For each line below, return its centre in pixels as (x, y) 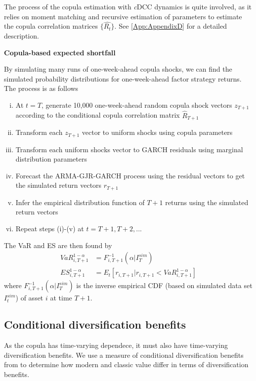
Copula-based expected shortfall (60, 52)
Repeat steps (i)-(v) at (50, 228)
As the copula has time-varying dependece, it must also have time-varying (116, 345)
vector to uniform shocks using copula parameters (157, 132)
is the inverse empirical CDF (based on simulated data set (164, 285)
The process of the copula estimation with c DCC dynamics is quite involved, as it (128, 6)
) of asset (29, 298)
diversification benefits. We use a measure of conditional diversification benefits (124, 355)
